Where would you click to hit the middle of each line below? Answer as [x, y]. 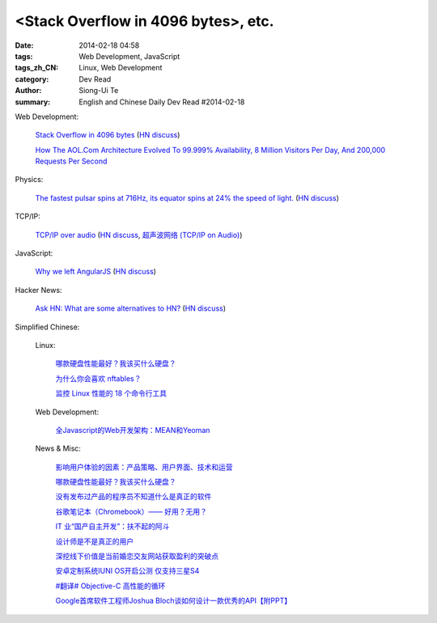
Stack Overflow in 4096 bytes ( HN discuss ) [108, 135]
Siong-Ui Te [99, 91]
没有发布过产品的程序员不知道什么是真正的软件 [134, 497]
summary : [33, 102]
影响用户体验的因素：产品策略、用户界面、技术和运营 [144, 467]
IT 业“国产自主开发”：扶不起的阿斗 [112, 527]
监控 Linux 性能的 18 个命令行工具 [111, 393]
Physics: [29, 180]
